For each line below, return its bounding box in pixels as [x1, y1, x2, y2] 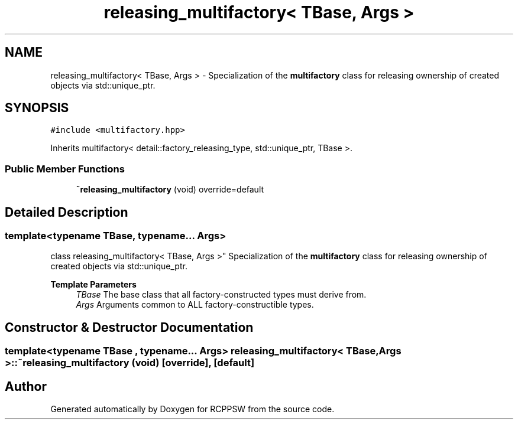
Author [5, 379, 47, 394]
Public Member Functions [5, 162, 125, 175]
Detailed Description [5, 204, 128, 220]
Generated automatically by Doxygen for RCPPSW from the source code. [50, 404, 335, 415]
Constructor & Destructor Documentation [5, 319, 254, 335]
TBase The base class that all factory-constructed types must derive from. [76, 289, 367, 300]
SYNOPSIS [5, 100, 69, 116]
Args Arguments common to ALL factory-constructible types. [76, 299, 314, 310]
